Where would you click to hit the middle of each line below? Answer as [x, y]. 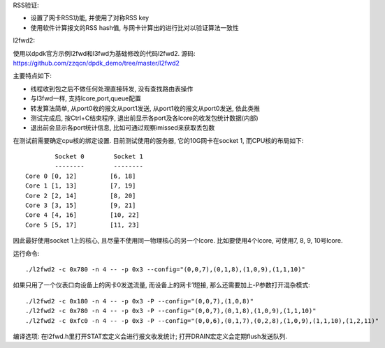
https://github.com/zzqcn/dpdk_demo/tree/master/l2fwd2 [96, 63]
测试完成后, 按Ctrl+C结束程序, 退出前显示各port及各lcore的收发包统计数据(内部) [144, 118]
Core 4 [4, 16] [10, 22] [82, 215]
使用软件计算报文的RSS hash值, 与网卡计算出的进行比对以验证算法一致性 [135, 27]
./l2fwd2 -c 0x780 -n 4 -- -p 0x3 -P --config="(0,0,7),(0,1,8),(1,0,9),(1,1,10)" [171, 311]
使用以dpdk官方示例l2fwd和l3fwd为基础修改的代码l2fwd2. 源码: [104, 53]
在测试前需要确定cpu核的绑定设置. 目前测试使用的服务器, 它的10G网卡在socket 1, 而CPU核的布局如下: [158, 140]
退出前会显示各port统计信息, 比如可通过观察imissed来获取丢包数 [123, 128]
